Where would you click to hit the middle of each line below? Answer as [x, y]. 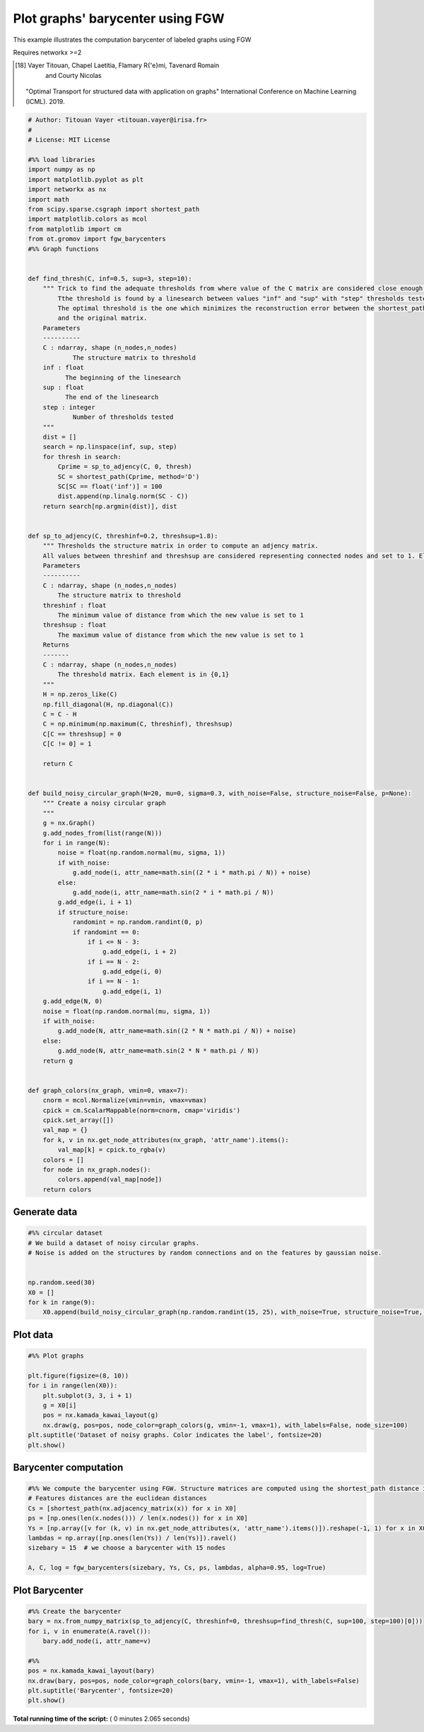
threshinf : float [75, 605]
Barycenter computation [68, 1467]
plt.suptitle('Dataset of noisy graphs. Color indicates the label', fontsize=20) [175, 1435]
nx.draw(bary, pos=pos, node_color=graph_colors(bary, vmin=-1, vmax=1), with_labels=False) [194, 1681]
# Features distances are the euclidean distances [118, 1499]
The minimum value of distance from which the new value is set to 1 [181, 615]
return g [58, 1061]
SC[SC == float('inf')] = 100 [110, 486]
